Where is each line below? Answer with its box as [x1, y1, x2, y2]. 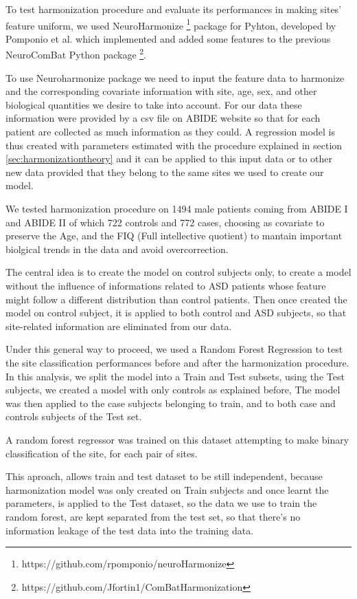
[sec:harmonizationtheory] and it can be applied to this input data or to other [5, 151, 332, 166]
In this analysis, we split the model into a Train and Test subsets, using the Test [5, 369, 345, 383]
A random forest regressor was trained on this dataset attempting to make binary [5, 432, 349, 446]
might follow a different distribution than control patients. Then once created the [5, 292, 347, 306]
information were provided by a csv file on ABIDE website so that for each [5, 111, 321, 125]
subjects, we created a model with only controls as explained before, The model [5, 382, 341, 397]
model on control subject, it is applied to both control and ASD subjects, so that [5, 305, 347, 320]
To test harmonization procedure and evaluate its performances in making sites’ [5, 2, 342, 16]
